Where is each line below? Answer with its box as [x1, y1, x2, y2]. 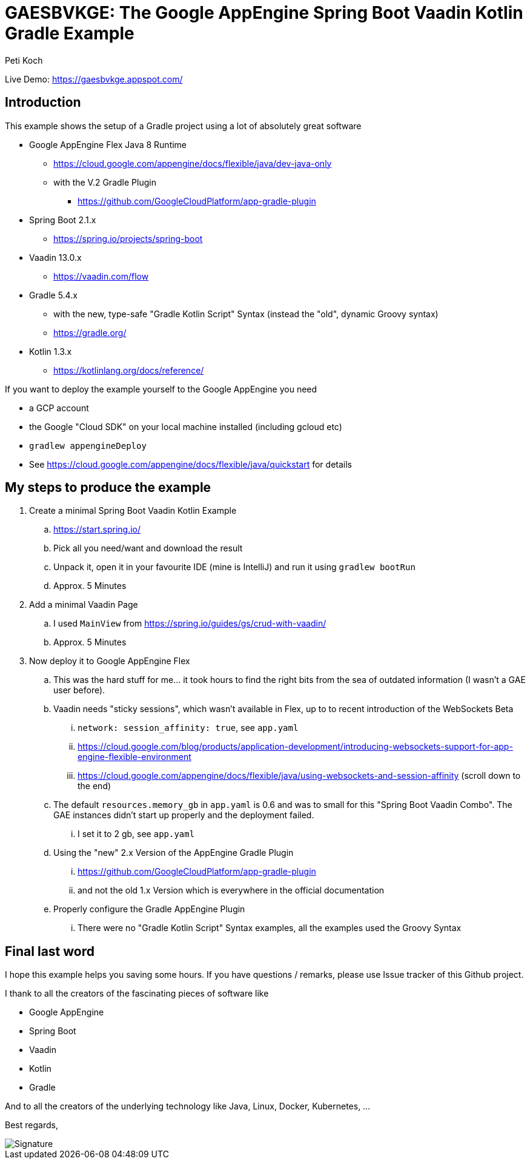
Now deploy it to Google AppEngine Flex [29, 656, 190, 667]
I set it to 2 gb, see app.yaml [78, 829, 195, 839]
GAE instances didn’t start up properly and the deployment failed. [53, 810, 314, 821]
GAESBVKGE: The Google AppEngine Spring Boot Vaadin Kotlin [5, 2, 523, 23]
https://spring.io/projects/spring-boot [53, 233, 203, 244]
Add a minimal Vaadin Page [29, 599, 138, 610]
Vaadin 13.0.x [29, 252, 82, 263]
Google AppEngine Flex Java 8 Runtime [29, 139, 187, 150]
